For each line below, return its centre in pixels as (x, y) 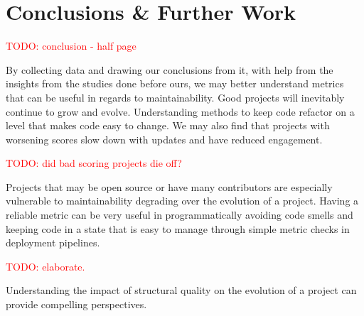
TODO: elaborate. (45, 266)
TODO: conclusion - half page (71, 46)
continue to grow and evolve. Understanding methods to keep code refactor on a (180, 111)
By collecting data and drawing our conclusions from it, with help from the (170, 69)
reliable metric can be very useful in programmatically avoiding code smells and (180, 215)
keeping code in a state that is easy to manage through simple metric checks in (178, 228)
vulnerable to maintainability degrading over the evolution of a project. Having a (182, 201)
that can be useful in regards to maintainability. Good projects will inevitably (175, 97)
